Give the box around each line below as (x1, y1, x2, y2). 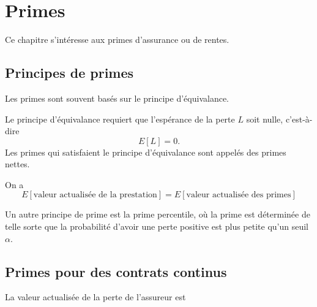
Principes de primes (5, 63, 134, 82)
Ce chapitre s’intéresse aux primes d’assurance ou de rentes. (5, 33, 229, 46)
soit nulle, (246, 112, 283, 125)
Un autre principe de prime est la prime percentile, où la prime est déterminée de (5, 208, 310, 221)
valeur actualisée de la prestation (33, 191, 157, 200)
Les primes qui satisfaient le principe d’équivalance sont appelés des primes (5, 145, 286, 158)
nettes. (5, 157, 30, 170)
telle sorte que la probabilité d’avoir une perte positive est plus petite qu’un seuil (5, 220, 309, 233)
